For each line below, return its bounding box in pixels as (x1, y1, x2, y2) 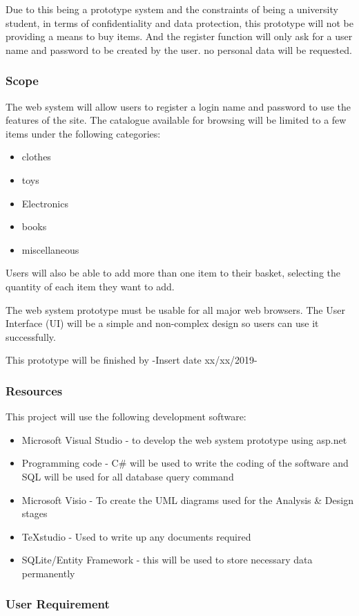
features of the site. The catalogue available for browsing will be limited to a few (6, 113, 347, 127)
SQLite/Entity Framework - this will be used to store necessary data (21, 552, 313, 567)
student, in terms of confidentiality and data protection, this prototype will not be (6, 15, 354, 30)
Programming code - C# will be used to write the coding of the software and (21, 456, 349, 470)
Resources (6, 382, 63, 399)
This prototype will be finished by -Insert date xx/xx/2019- (6, 353, 258, 367)
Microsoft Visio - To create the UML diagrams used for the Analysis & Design (21, 492, 353, 507)
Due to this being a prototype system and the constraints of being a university (6, 2, 338, 16)
